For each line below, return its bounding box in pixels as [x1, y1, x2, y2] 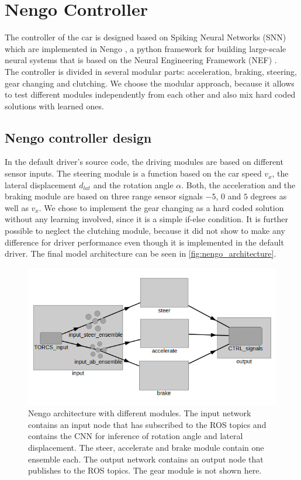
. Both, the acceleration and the [181, 178, 296, 191]
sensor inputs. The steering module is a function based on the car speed [5, 167, 262, 179]
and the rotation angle [93, 178, 174, 191]
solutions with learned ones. [5, 99, 104, 112]
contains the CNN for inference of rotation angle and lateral [28, 430, 243, 442]
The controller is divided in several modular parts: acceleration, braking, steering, [5, 65, 297, 77]
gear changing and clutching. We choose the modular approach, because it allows [5, 77, 295, 89]
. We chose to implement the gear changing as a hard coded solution [39, 201, 284, 213]
